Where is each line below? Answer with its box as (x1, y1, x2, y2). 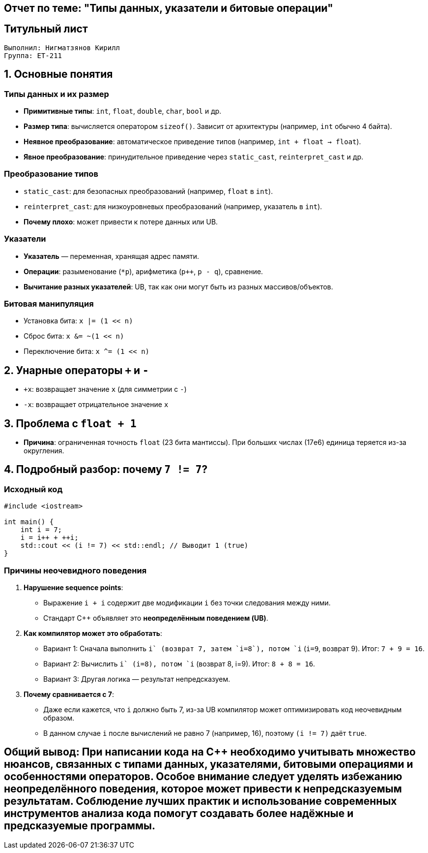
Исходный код (4, 484, 63, 494)
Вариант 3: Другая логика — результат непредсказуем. (43, 674, 230, 683)
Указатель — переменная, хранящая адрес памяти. (24, 252, 200, 260)
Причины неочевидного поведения (4, 565, 147, 575)
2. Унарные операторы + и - (4, 364, 149, 377)
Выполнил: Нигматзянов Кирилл (4, 43, 120, 52)
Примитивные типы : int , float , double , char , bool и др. (24, 107, 222, 116)
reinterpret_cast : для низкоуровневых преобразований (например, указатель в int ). (24, 202, 322, 211)
